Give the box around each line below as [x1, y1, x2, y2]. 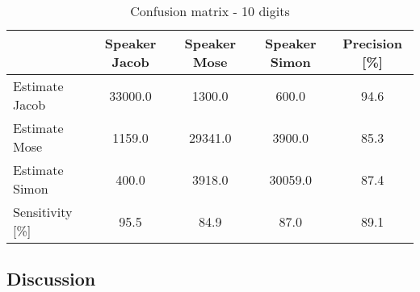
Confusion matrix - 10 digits [130, 2, 290, 20]
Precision [342, 34, 402, 52]
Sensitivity [13, 202, 73, 221]
